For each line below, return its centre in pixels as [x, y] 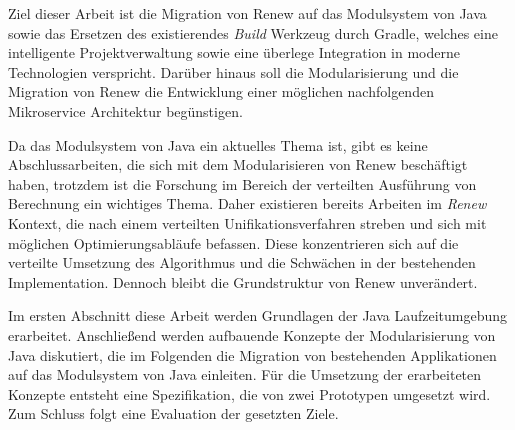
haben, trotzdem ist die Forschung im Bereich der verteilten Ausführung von [242, 183]
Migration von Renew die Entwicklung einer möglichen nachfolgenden [221, 91]
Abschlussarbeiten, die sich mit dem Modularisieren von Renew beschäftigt [238, 164]
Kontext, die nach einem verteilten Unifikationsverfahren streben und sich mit [247, 222]
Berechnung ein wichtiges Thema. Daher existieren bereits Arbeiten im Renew [247, 203]
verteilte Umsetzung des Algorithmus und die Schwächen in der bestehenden [242, 262]
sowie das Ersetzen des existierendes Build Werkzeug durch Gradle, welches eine [253, 32]
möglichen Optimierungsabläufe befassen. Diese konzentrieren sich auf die [233, 242]
